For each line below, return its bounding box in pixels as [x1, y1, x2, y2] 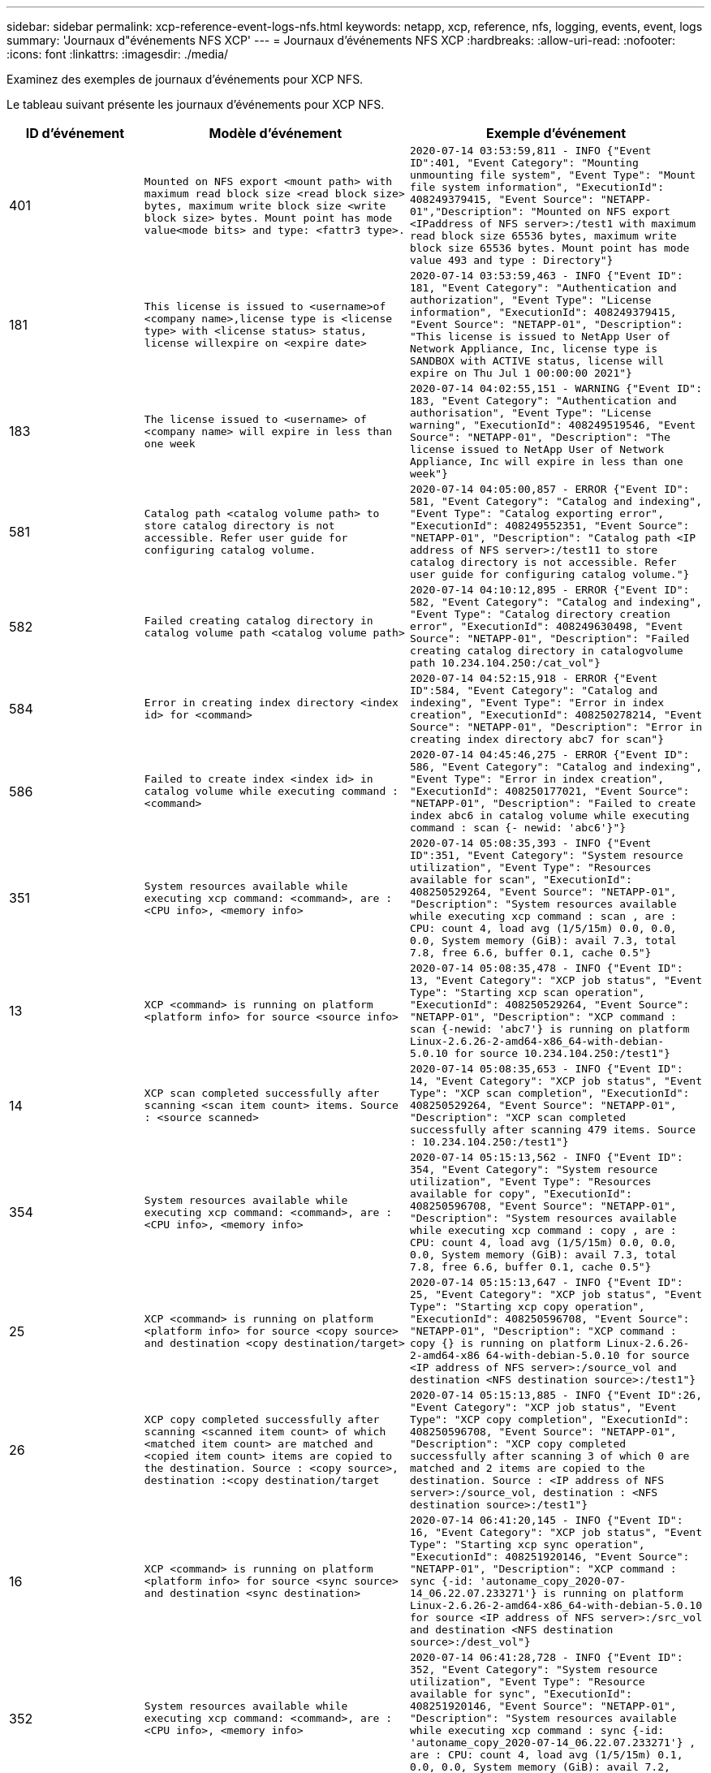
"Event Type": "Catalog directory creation [409, 608, 670, 620]
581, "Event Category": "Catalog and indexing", [409, 495, 702, 507]
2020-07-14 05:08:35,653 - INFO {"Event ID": [409, 1063, 683, 1075]
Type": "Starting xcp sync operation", [409, 1538, 645, 1551]
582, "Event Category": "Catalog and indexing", [409, 596, 702, 608]
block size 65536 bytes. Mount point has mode [409, 242, 690, 254]
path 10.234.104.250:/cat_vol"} [409, 657, 601, 669]
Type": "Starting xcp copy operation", [409, 1301, 645, 1313]
